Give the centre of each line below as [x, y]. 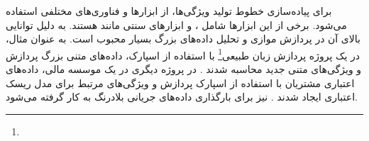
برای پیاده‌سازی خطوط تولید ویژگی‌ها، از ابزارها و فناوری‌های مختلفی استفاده [169, 11]
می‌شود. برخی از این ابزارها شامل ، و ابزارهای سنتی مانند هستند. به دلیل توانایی [176, 24]
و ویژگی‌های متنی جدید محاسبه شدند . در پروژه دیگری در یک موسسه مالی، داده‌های [184, 69]
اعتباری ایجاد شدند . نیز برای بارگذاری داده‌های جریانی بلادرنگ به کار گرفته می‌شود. [182, 97]
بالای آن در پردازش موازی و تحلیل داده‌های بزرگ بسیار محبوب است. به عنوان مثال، [183, 39]
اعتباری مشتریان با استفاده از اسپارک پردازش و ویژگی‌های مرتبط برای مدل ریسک [180, 83]
